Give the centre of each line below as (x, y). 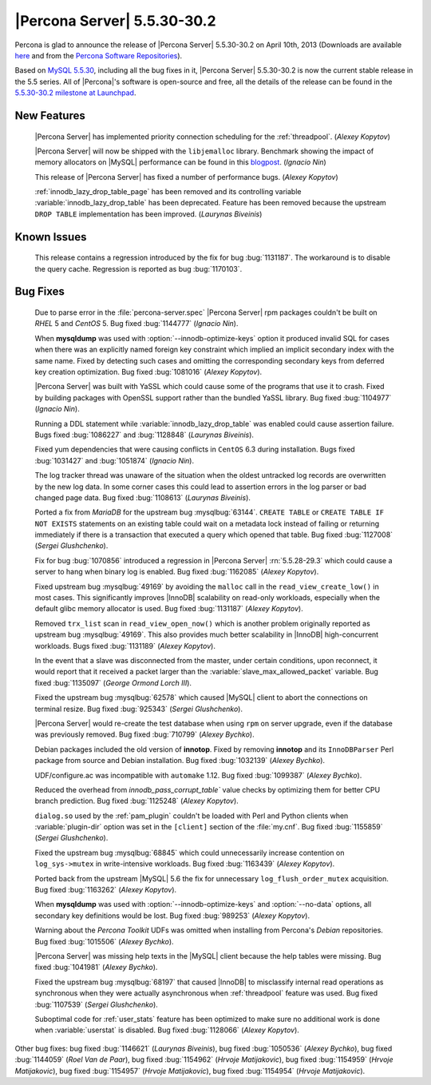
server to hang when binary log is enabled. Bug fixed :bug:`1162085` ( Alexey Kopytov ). (177, 572)
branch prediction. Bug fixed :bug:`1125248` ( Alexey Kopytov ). (136, 801)
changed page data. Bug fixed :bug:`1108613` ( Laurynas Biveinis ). (143, 497)
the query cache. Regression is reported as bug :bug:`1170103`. (138, 268)
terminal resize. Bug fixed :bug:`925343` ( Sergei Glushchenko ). (139, 709)
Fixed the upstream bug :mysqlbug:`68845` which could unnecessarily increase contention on (190, 852)
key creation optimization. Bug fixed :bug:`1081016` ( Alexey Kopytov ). (148, 372)
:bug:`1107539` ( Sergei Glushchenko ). (97, 1004)
